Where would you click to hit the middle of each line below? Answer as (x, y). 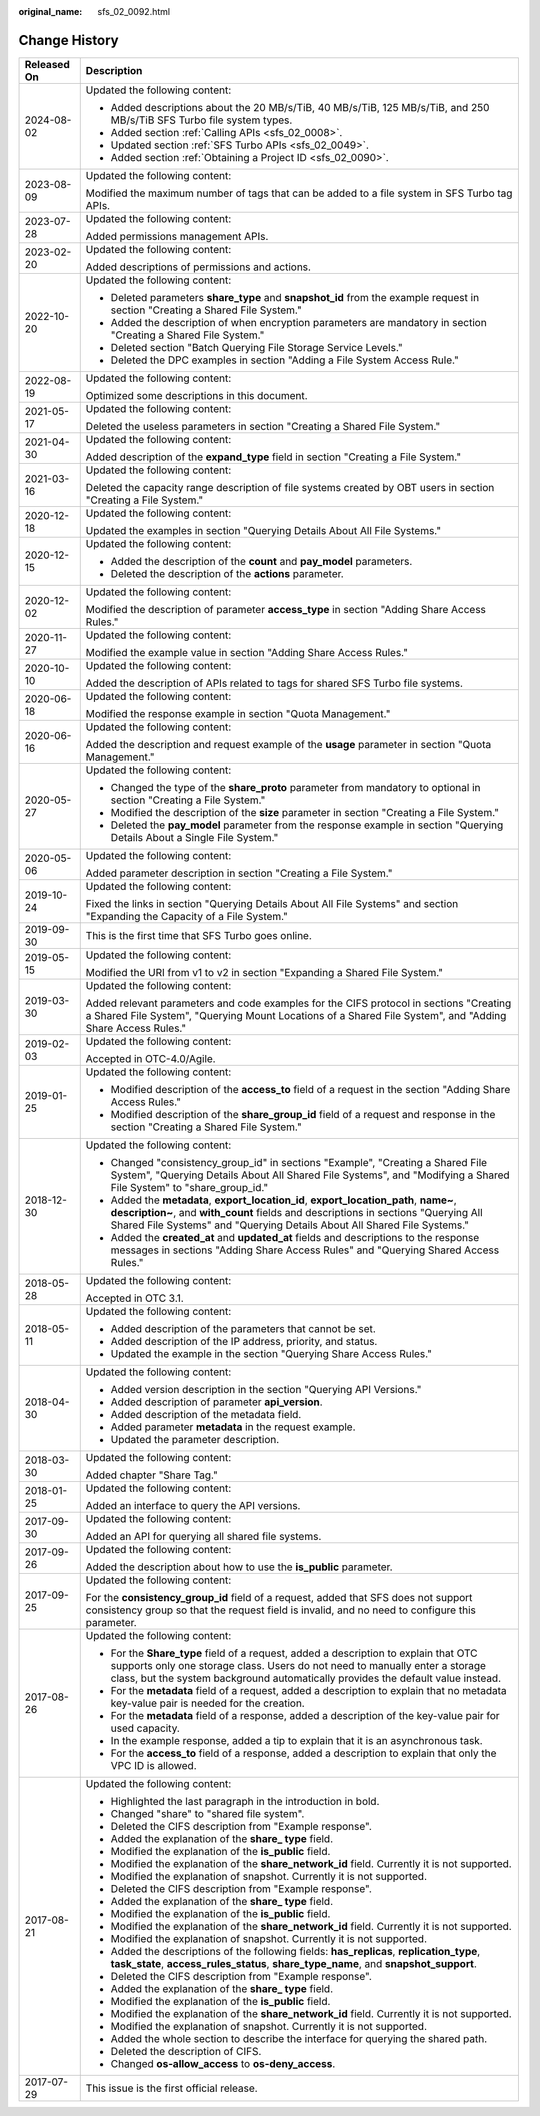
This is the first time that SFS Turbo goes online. (198, 935)
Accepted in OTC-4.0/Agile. (150, 1058)
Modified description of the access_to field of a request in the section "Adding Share (310, 1089)
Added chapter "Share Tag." (152, 1475)
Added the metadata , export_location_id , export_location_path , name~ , (283, 1200)
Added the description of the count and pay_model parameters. (261, 561)
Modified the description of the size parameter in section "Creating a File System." (305, 812)
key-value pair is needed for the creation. (207, 1703)
